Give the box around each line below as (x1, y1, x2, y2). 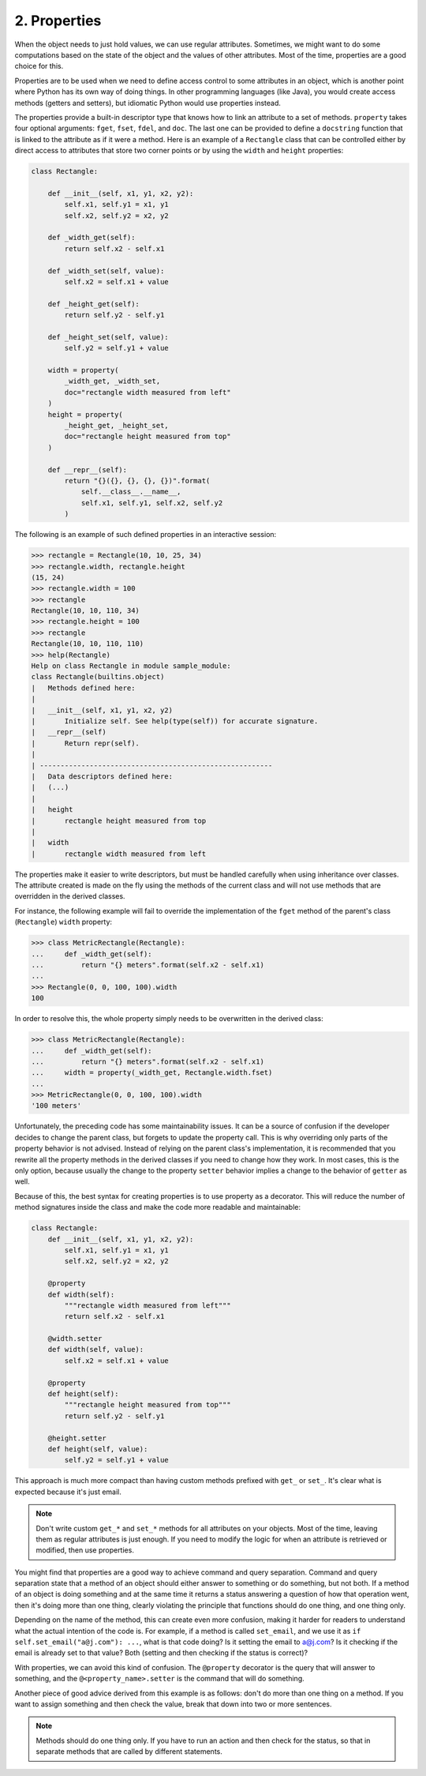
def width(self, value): (47, 1345, 144, 1354)
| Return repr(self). (31, 738, 140, 748)
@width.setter (47, 1335, 103, 1343)
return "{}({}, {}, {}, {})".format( (64, 476, 211, 485)
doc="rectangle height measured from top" (64, 432, 232, 441)
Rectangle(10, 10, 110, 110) (31, 640, 144, 648)
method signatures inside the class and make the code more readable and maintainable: (14, 1203, 301, 1212)
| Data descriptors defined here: (31, 772, 174, 781)
